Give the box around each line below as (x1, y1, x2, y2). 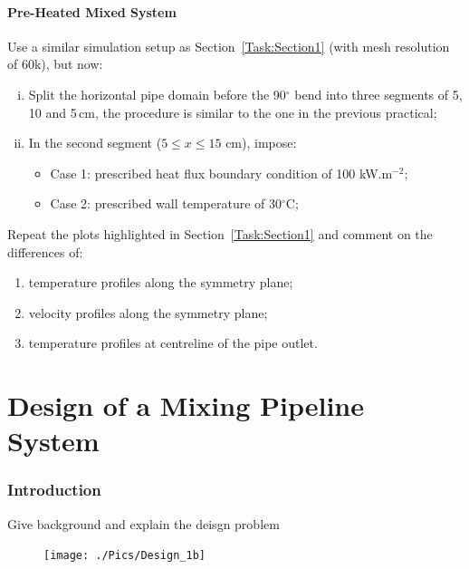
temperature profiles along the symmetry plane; (28, 273, 293, 292)
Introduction (7, 478, 101, 501)
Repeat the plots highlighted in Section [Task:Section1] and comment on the (7, 224, 433, 243)
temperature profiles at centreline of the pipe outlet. (28, 333, 318, 352)
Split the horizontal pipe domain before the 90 (28, 84, 286, 103)
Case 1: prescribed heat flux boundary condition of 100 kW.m (50, 163, 393, 182)
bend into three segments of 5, (294, 84, 463, 103)
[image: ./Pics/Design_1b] (43, 549, 206, 563)
